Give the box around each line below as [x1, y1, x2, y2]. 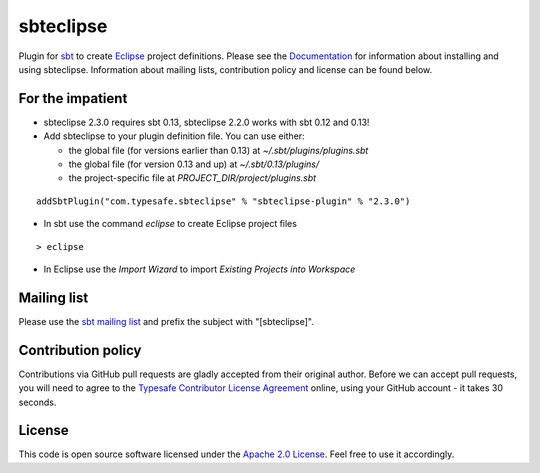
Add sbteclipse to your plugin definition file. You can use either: [43, 130, 305, 142]
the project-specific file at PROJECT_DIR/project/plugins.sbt [68, 172, 317, 184]
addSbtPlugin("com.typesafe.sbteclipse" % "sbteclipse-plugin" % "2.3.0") [36, 195, 411, 207]
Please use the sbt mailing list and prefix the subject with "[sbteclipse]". [18, 315, 314, 327]
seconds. [18, 396, 57, 408]
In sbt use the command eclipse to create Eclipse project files [43, 218, 297, 230]
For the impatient [18, 90, 128, 107]
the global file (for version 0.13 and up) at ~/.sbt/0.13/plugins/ [68, 158, 320, 170]
